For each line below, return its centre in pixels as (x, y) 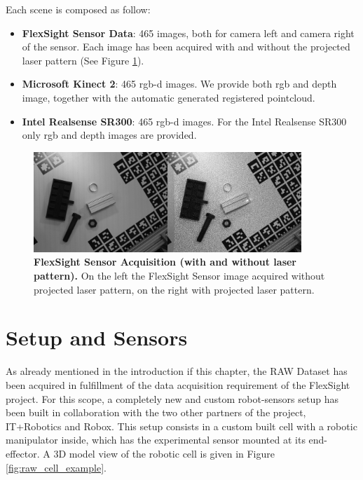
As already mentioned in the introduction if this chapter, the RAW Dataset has (177, 371)
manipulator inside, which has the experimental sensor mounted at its (156, 440)
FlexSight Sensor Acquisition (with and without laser (165, 262)
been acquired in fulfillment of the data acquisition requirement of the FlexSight (178, 384)
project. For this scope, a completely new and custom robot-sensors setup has (172, 398)
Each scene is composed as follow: (78, 9)
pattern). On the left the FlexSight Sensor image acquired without (179, 276)
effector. (23, 453)
